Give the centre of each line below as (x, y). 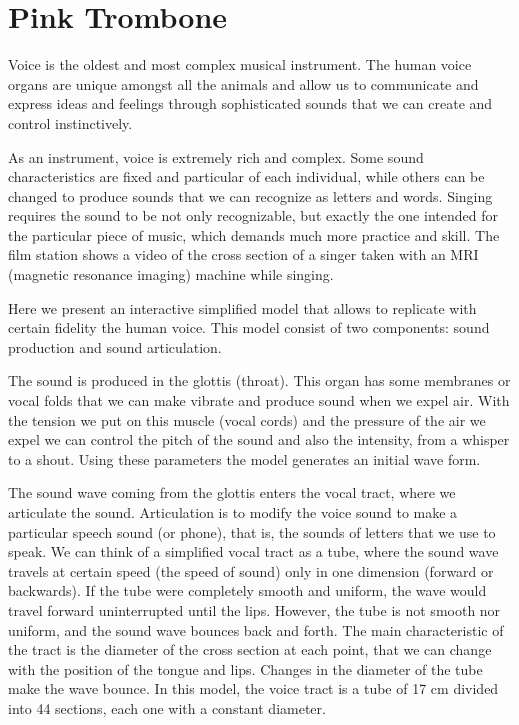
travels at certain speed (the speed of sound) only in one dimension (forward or (251, 570)
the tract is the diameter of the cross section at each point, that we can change (250, 649)
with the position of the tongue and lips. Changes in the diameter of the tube (245, 668)
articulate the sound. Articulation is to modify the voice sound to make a (233, 512)
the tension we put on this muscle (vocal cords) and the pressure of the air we (247, 419)
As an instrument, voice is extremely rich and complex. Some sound (216, 156)
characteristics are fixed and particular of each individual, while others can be (246, 176)
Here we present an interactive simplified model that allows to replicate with (242, 307)
